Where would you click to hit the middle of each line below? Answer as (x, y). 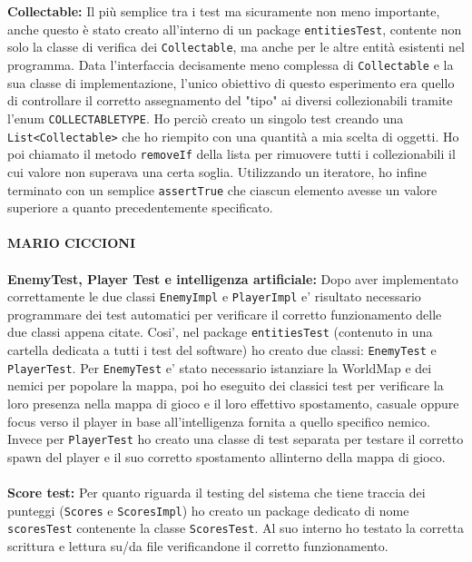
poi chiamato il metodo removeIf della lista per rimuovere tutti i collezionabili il (231, 154)
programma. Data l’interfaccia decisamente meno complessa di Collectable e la (231, 65)
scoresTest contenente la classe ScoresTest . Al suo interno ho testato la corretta (236, 528)
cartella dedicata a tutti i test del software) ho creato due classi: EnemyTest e (222, 350)
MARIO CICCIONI (72, 243)
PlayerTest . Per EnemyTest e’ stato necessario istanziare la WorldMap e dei (220, 367)
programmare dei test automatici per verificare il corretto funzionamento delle (225, 314)
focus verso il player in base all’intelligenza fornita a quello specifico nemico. (219, 421)
